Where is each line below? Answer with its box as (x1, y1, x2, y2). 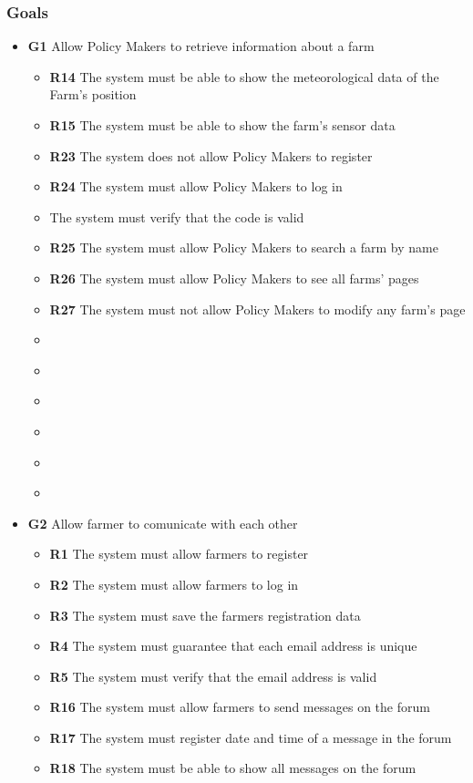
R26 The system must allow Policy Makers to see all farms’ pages (49, 268, 419, 287)
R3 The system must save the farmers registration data (49, 605, 361, 624)
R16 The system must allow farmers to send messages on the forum (49, 697, 430, 716)
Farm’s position (49, 85, 137, 104)
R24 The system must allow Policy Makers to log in (49, 177, 343, 196)
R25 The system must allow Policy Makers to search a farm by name (49, 238, 438, 257)
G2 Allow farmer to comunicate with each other (27, 513, 298, 532)
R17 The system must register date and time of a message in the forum (49, 727, 452, 747)
